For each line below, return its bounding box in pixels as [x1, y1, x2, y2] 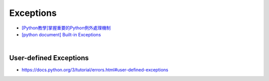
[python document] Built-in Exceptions [21, 31, 101, 37]
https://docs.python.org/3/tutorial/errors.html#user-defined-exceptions [21, 67, 169, 73]
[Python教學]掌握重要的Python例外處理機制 [21, 25, 111, 31]
